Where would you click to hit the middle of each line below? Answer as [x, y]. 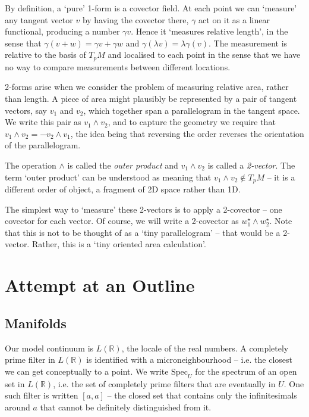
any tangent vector [39, 19]
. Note [281, 221]
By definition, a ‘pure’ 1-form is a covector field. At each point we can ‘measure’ [151, 8]
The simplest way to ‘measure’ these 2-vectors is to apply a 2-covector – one [144, 209]
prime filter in [30, 360]
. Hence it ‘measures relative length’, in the [209, 31]
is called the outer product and [123, 165]
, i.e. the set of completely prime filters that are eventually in [164, 383]
